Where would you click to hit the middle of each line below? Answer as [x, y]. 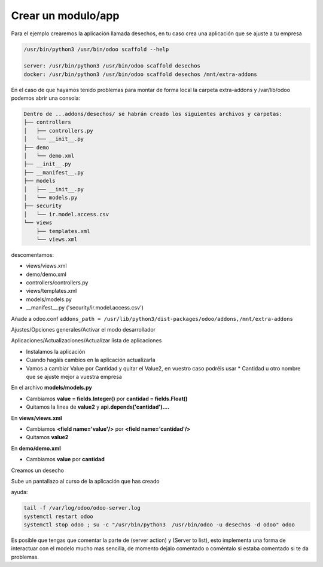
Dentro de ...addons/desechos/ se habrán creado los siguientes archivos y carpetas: [153, 114]
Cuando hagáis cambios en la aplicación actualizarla [91, 360]
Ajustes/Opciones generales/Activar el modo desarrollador [83, 330]
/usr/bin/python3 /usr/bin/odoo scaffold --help [96, 49]
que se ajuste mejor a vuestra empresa [74, 376]
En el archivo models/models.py [52, 388]
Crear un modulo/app [65, 16]
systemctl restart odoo [59, 516]
